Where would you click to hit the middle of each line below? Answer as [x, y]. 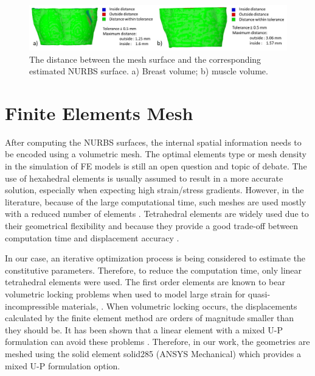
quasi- [259, 293]
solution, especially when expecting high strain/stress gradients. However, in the [154, 190]
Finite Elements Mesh [99, 112]
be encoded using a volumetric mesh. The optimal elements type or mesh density [156, 154]
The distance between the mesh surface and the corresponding [145, 59]
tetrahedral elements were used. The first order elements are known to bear [145, 282]
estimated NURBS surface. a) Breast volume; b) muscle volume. [149, 71]
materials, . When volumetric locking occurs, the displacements [179, 306]
